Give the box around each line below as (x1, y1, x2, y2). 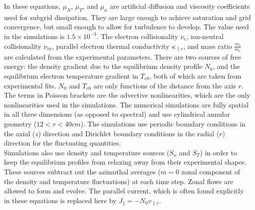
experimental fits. (4, 80, 56, 90)
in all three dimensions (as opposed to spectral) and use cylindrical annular (4, 109, 230, 119)
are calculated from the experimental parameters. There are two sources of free (4, 51, 241, 62)
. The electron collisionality (96, 31, 178, 41)
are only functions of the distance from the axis (93, 80, 236, 90)
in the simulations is (4, 31, 65, 41)
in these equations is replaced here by (4, 195, 117, 205)
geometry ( (4, 118, 37, 128)
